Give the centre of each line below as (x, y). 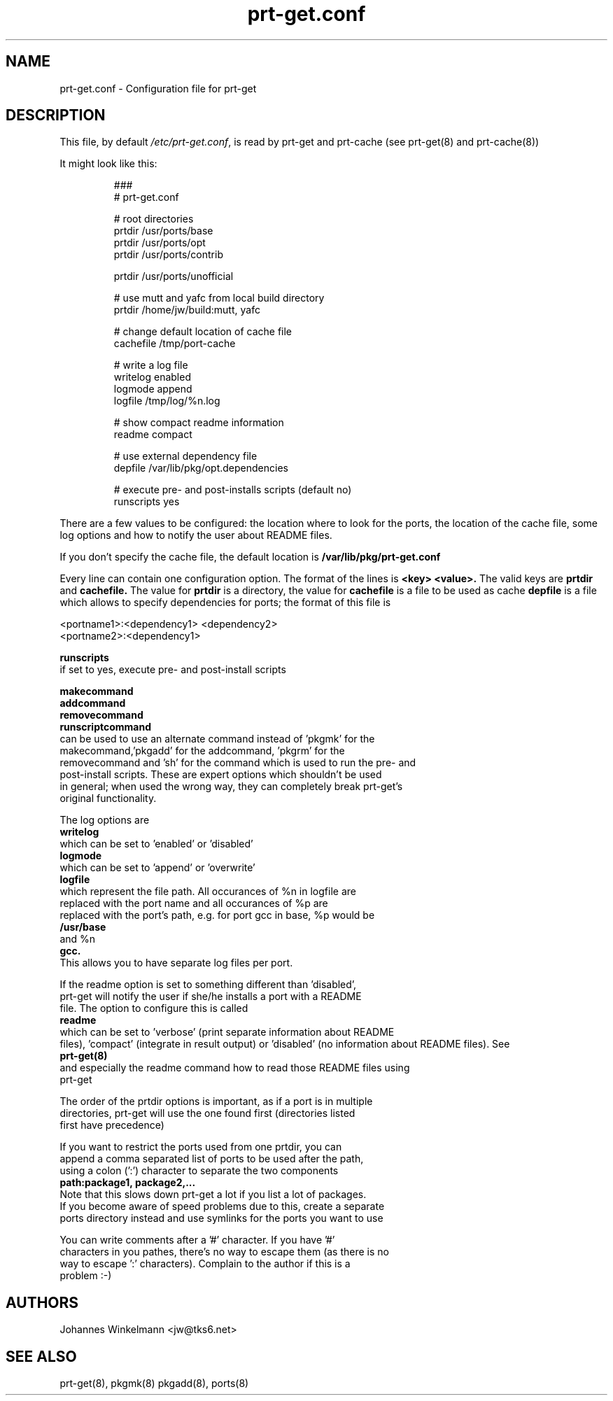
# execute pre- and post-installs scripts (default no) (233, 490)
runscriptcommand (106, 727)
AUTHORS (42, 1302)
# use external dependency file (185, 456)
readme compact (153, 435)
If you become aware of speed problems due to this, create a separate (222, 1206)
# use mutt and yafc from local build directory (219, 298)
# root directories (154, 219)
